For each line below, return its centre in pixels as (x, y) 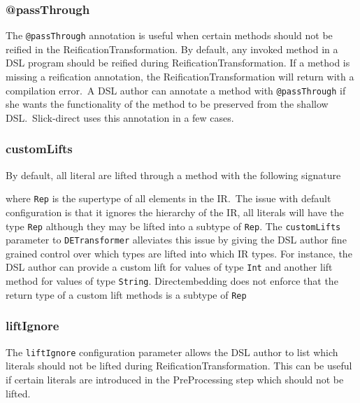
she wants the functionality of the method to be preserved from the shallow (167, 104)
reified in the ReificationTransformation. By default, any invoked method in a (172, 49)
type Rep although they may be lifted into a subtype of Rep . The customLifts (173, 226)
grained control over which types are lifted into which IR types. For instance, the (179, 253)
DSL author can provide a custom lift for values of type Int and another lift (169, 267)
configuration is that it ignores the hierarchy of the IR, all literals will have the (175, 212)
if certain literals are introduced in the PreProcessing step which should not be (175, 379)
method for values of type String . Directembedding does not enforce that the (172, 281)
